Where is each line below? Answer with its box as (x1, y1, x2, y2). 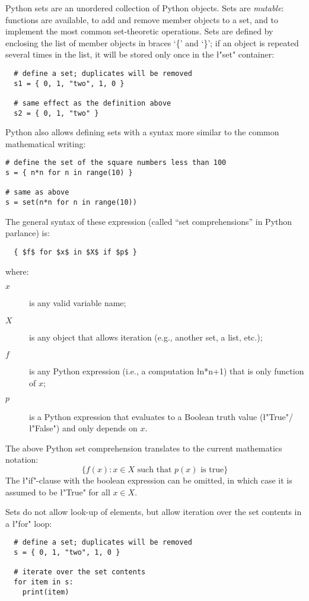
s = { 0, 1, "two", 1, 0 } (14, 548, 120, 557)
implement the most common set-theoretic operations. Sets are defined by (5, 25, 273, 37)
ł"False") (29, 422, 60, 434)
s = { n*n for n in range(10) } (5, 168, 133, 177)
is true (200, 465, 224, 474)
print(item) (22, 587, 69, 596)
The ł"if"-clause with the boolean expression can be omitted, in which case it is (5, 473, 292, 486)
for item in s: (14, 577, 74, 586)
